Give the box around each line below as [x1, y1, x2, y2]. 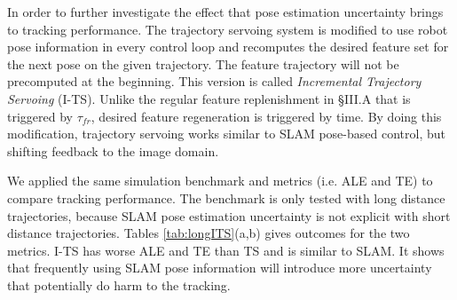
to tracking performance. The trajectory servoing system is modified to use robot [7, 20, 448, 38]
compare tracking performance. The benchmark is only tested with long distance [7, 188, 445, 207]
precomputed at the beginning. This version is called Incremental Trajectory [7, 72, 422, 91]
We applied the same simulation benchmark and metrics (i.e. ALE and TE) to [7, 171, 433, 190]
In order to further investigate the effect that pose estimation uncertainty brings [7, 3, 444, 20]
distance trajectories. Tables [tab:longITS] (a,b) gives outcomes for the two [7, 224, 410, 242]
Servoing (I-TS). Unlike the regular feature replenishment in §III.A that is [7, 89, 411, 107]
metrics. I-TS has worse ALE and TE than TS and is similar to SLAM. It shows [7, 241, 445, 259]
